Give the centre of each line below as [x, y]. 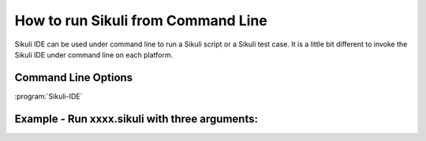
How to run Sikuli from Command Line [141, 20]
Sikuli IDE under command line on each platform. [94, 54]
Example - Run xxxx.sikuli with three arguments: [136, 119]
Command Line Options [74, 78]
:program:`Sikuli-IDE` [49, 96]
